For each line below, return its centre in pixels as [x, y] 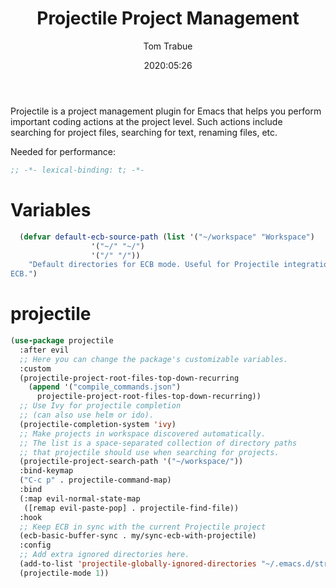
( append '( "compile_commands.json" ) [105, 387]
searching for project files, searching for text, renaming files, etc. [144, 132]
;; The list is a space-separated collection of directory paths [158, 443]
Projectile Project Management [168, 18]
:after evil [44, 350]
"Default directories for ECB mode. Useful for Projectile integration [180, 265]
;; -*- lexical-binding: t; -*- [77, 170]
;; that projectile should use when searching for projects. [149, 452]
